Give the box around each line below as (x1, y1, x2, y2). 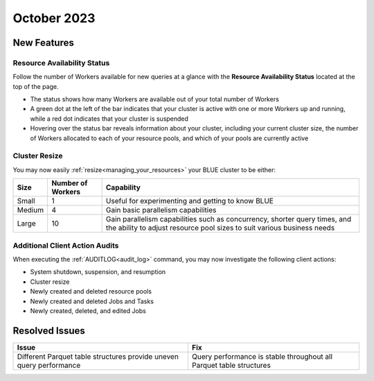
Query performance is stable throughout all (191, 351, 332, 361)
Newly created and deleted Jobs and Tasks (30, 297, 154, 305)
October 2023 (12, 10, 96, 26)
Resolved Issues (12, 325, 86, 337)
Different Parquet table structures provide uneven (17, 351, 179, 361)
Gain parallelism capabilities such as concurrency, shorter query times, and (105, 214, 352, 224)
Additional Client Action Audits (12, 240, 119, 250)
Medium (17, 205, 44, 215)
